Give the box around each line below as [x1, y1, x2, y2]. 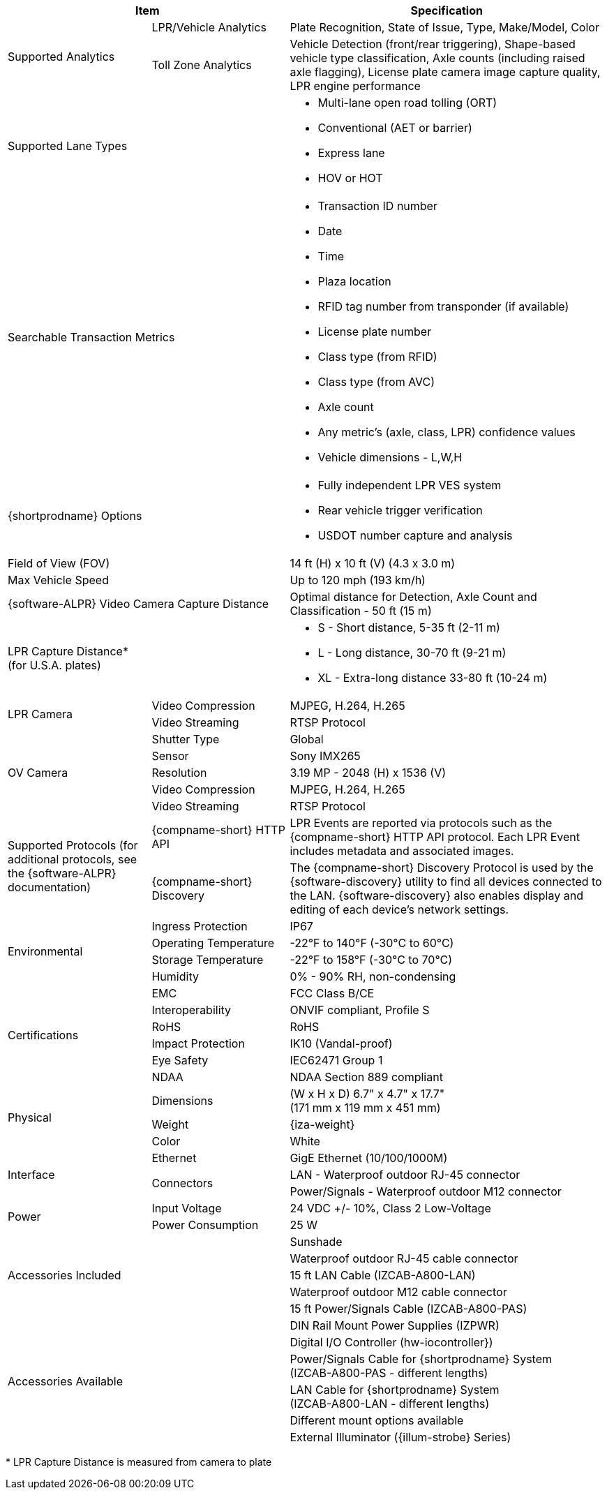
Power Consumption [151, 1218, 259, 1232]
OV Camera [8, 766, 68, 780]
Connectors [151, 1176, 213, 1190]
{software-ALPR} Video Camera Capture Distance [8, 597, 269, 611]
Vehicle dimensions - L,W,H [317, 450, 463, 464]
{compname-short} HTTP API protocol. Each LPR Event [290, 830, 580, 844]
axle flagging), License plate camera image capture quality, [290, 65, 601, 79]
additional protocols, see [8, 852, 137, 866]
